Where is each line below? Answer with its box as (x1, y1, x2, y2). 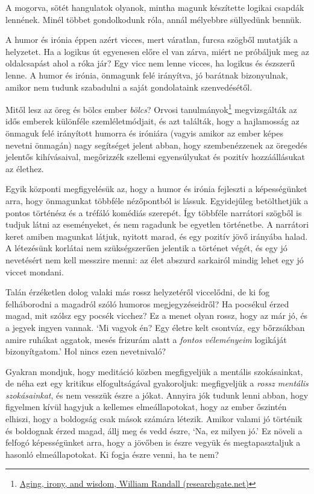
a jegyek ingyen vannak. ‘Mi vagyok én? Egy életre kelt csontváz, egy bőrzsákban (5, 321, 305, 333)
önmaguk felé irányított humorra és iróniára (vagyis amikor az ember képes (5, 127, 283, 139)
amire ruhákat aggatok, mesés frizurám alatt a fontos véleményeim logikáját (5, 333, 287, 345)
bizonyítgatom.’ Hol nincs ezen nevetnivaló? (5, 345, 166, 358)
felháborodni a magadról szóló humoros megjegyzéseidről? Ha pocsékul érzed (5, 297, 289, 310)
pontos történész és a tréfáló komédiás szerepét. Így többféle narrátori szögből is (5, 206, 302, 219)
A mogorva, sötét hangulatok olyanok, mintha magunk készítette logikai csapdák (5, 1, 304, 13)
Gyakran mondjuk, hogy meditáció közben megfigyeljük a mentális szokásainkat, (5, 365, 303, 377)
